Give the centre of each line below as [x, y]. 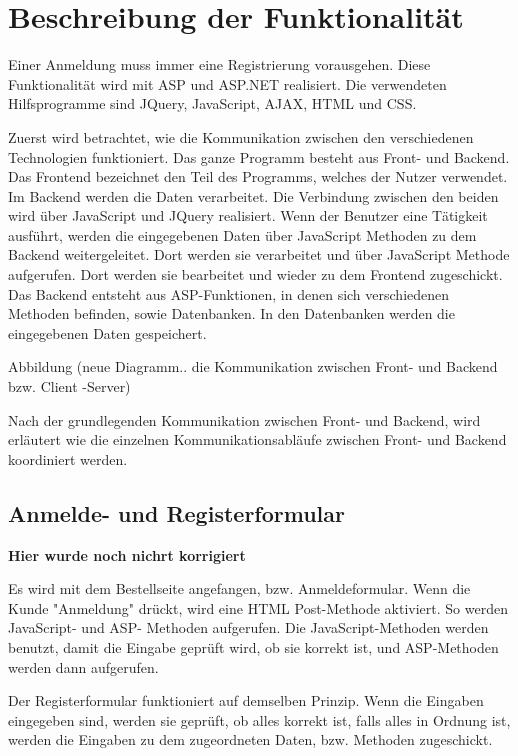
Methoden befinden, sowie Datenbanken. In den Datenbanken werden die [231, 313]
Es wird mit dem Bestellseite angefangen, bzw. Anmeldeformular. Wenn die [239, 588]
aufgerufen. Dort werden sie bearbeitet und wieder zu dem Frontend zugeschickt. [255, 274]
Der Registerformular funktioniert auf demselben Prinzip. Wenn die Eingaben [246, 700]
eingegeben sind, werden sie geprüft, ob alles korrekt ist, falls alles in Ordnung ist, [259, 719]
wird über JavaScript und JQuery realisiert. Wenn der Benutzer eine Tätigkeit [248, 215]
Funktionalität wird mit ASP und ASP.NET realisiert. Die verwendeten [227, 83]
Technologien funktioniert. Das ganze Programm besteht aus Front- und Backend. [259, 156]
